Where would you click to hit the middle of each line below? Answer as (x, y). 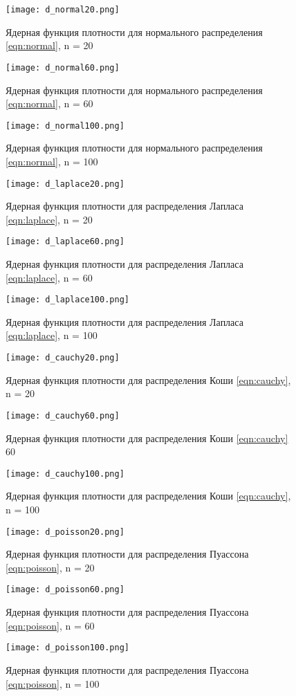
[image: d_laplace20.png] (65, 184)
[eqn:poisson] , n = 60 (50, 625)
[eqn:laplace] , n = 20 (49, 219)
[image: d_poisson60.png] (65, 590)
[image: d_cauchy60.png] (63, 415)
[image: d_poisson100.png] (67, 648)
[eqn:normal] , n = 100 (52, 161)
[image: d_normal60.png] (63, 67)
